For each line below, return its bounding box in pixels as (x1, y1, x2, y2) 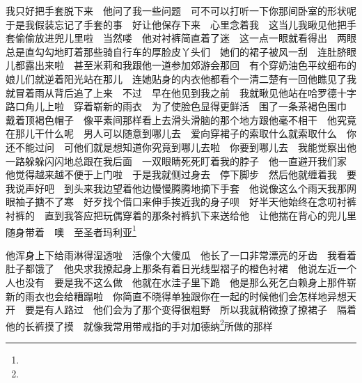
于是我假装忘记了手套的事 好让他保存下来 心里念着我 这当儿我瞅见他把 (6, 17, 347, 31)
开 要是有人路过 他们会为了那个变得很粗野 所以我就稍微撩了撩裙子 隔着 (6, 302, 356, 317)
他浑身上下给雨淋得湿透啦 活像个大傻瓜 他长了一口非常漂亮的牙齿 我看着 (6, 247, 356, 262)
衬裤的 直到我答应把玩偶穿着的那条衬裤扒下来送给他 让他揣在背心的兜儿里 (6, 208, 356, 222)
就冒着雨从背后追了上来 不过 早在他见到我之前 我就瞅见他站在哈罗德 (6, 85, 337, 100)
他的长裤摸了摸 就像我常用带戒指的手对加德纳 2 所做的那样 (6, 316, 273, 333)
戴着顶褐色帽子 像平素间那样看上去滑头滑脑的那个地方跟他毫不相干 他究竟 (6, 112, 356, 127)
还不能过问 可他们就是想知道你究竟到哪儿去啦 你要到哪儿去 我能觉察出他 (6, 139, 356, 154)
